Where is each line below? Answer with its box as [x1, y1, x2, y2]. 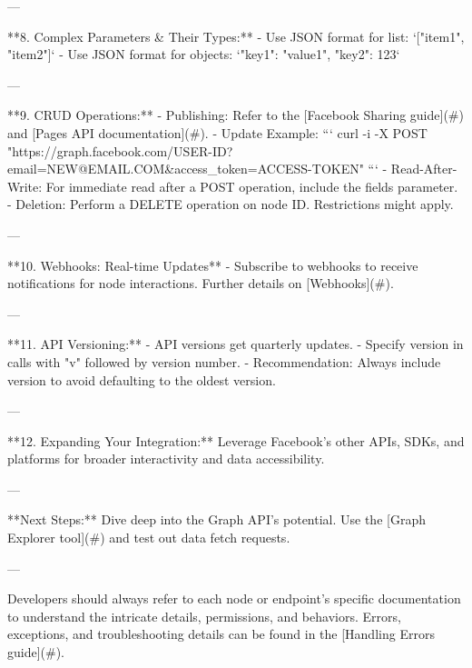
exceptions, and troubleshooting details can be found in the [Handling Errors [7, 624, 435, 643]
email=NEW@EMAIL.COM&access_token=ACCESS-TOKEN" [7, 159, 364, 178]
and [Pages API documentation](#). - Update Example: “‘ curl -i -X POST [7, 123, 428, 142]
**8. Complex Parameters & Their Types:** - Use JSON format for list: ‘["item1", [7, 26, 465, 45]
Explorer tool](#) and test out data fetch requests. [7, 528, 290, 547]
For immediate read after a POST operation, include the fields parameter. [45, 176, 458, 195]
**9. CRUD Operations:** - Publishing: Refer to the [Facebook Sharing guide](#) [7, 105, 464, 125]
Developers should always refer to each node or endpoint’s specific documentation [7, 589, 461, 608]
